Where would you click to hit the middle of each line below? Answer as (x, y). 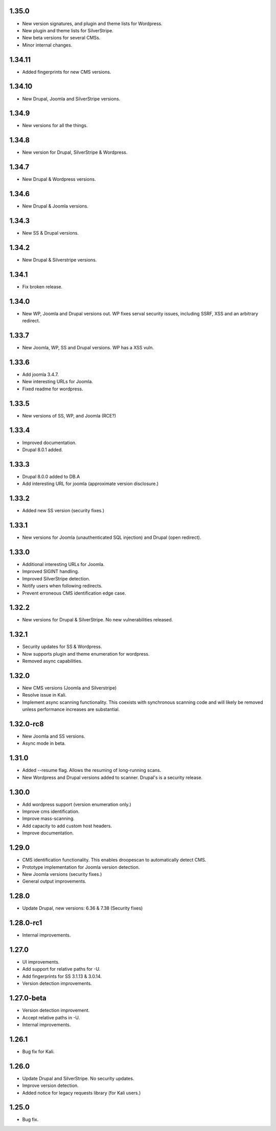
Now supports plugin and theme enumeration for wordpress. (86, 654)
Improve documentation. (48, 833)
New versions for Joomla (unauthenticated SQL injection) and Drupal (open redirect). (112, 537)
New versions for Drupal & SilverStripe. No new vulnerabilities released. (98, 620)
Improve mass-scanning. (49, 819)
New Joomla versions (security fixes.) (62, 874)
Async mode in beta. (44, 743)
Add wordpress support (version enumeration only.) (77, 804)
